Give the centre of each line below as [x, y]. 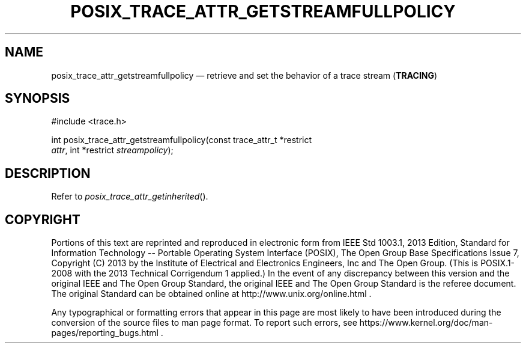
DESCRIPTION [48, 173]
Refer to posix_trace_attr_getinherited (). [130, 197]
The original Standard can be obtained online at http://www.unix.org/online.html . [211, 294]
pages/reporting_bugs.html [105, 333]
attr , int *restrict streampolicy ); [112, 150]
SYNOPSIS [38, 99]
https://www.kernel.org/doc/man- [426, 323]
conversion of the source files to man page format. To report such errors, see [204, 323]
